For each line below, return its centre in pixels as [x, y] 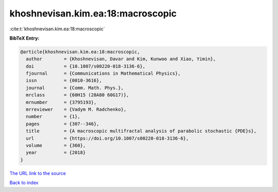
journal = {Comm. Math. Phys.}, [75, 88]
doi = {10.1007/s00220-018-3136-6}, [86, 66]
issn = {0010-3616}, [64, 81]
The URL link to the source [38, 173]
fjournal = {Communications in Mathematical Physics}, [103, 74]
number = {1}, [53, 117]
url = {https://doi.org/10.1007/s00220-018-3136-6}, [107, 138]
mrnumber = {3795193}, [61, 102]
